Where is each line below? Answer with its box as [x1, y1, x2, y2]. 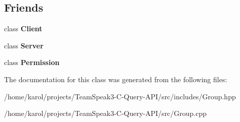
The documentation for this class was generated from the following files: [4, 74, 227, 84]
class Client [4, 23, 43, 34]
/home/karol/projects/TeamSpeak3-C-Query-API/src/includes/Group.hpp [4, 91, 236, 101]
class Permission [4, 57, 60, 68]
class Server [4, 40, 44, 50]
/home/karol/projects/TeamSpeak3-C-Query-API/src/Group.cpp [4, 108, 207, 118]
